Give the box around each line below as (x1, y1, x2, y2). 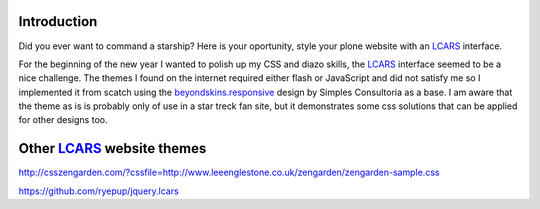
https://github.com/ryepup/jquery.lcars (18, 185, 179, 197)
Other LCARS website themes (18, 140, 207, 157)
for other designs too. (18, 114, 108, 126)
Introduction (18, 13, 98, 30)
